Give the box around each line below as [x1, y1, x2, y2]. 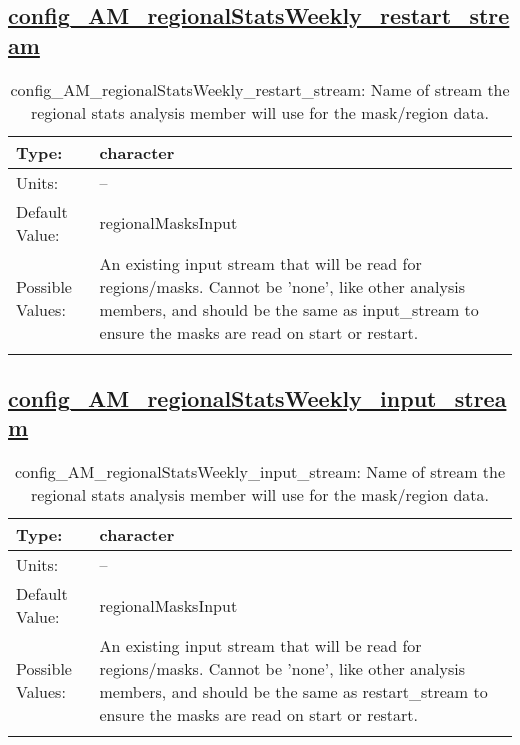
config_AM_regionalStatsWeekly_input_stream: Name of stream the [14, 460, 506, 484]
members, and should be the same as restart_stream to [99, 680, 488, 704]
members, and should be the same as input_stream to [99, 297, 479, 321]
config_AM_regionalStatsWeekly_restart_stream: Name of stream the [10, 77, 510, 101]
